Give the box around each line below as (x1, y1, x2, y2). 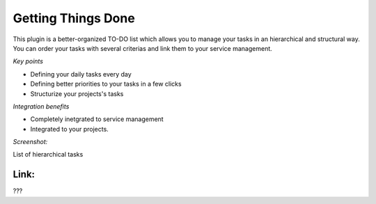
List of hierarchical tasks (13, 150, 84, 159)
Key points (13, 57, 43, 65)
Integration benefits (13, 102, 70, 111)
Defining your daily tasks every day (30, 70, 132, 78)
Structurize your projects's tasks (30, 89, 124, 97)
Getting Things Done (13, 10, 135, 26)
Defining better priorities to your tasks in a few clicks (30, 80, 182, 88)
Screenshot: (13, 138, 48, 146)
